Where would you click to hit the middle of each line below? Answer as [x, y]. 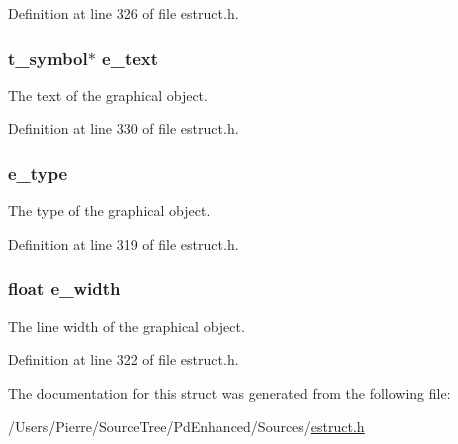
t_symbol [48, 57]
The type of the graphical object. [109, 210]
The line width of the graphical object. [126, 325]
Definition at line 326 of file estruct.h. [123, 13]
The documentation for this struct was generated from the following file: [229, 392]
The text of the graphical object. [108, 94]
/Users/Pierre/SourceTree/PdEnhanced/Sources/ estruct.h [186, 426]
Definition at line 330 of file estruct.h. [123, 128]
